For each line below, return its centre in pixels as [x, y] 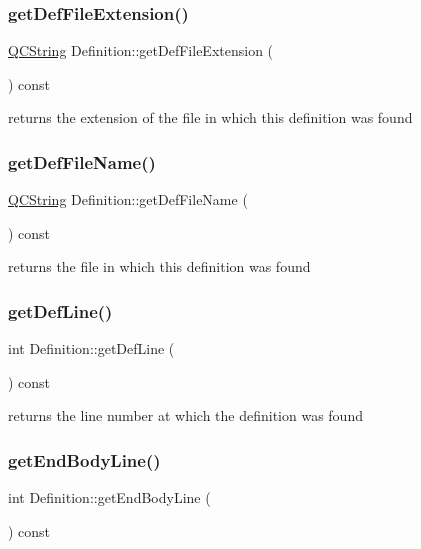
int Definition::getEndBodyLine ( [109, 497]
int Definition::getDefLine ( [91, 348]
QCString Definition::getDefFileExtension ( [141, 50]
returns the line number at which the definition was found [185, 415]
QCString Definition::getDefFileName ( [128, 199]
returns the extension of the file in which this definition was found [210, 117]
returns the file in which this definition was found [159, 266]
